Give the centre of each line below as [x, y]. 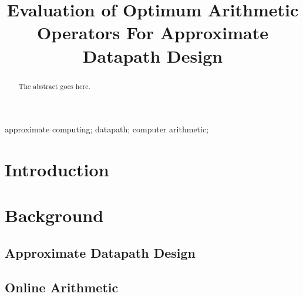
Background [54, 215]
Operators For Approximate [153, 33]
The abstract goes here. [54, 86]
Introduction [57, 169]
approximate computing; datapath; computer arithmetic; [107, 129]
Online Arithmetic [62, 287]
